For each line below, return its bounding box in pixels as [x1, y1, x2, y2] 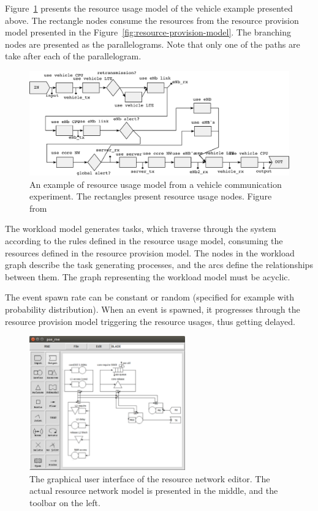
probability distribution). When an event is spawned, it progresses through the [5, 302, 300, 315]
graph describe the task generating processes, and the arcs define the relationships [5, 258, 313, 271]
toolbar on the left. [29, 496, 100, 509]
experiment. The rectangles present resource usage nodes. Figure [29, 190, 272, 203]
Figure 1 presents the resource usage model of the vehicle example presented [5, 2, 293, 14]
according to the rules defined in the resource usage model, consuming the [5, 234, 283, 247]
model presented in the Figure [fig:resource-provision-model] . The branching [5, 26, 291, 39]
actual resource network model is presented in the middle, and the [29, 484, 278, 497]
